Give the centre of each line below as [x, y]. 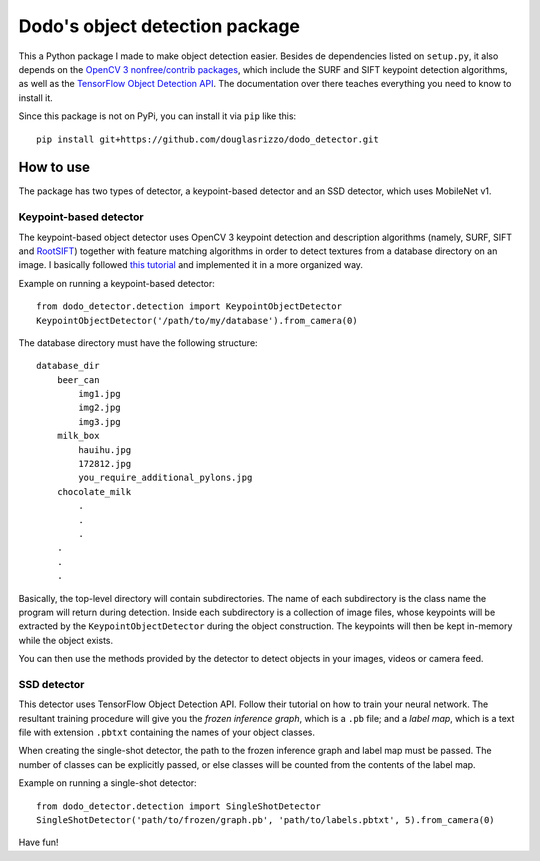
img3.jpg [99, 421]
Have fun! [38, 842]
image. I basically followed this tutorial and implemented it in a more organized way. [191, 265]
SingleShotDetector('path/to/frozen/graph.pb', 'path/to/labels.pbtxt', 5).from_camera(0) [265, 819]
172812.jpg [105, 464]
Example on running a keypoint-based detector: [116, 283]
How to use [54, 167]
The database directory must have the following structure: [138, 342]
